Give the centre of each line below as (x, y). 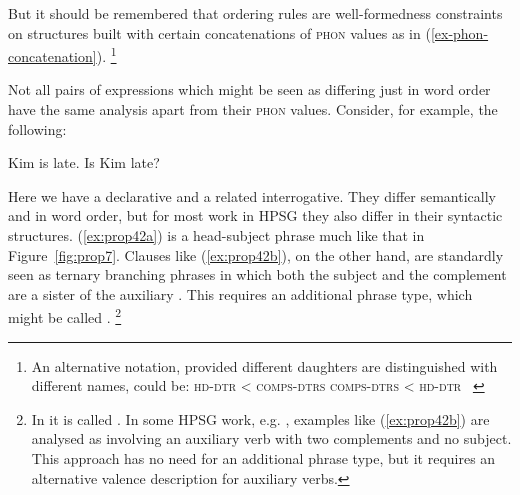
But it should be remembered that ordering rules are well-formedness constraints (255, 13)
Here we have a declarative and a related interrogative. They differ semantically (252, 195)
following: (37, 128)
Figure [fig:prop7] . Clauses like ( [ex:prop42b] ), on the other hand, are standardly (256, 254)
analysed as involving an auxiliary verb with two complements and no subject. (271, 438)
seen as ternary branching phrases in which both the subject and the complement (257, 274)
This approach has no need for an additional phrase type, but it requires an (263, 458)
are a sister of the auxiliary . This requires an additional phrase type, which (240, 293)
